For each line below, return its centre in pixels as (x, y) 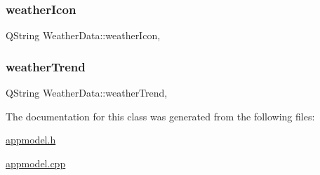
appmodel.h (31, 140)
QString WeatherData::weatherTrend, (87, 93)
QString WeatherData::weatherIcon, (83, 35)
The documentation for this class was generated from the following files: (160, 116)
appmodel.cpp (36, 163)
